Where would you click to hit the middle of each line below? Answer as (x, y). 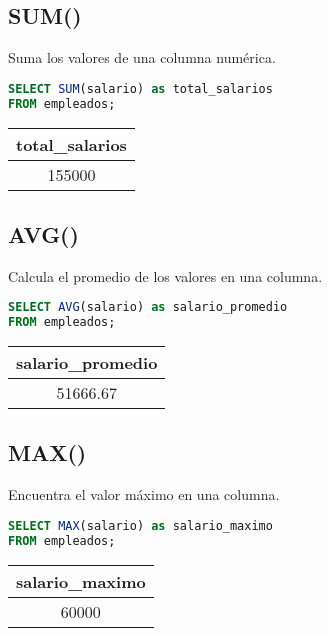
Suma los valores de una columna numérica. (142, 57)
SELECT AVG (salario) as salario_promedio (148, 307)
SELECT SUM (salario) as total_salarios (140, 88)
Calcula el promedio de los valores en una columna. (165, 275)
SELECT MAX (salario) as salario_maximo (140, 525)
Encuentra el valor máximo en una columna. (144, 494)
